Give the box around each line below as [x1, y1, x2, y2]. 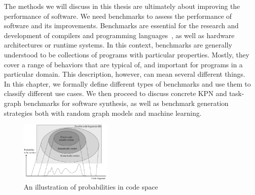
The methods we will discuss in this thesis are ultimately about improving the [4, 1, 240, 11]
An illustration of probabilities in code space [24, 182, 158, 192]
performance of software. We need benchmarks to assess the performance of [4, 10, 232, 21]
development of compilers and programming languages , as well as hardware [4, 30, 235, 40]
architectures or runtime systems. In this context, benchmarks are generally [4, 40, 232, 50]
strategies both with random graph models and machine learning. [4, 107, 202, 118]
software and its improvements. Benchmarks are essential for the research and [4, 20, 239, 31]
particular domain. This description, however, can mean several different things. [4, 69, 245, 79]
